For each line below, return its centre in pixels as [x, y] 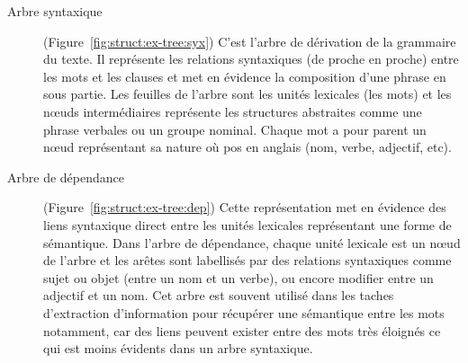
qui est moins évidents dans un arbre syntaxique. [178, 348]
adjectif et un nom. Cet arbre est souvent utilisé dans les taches [219, 295]
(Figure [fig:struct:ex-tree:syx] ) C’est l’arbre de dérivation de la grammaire [250, 41]
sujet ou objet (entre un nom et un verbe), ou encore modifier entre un [238, 277]
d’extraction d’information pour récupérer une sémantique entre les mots [244, 312]
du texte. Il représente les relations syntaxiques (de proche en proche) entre [251, 59]
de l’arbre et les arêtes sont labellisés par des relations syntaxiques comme [247, 260]
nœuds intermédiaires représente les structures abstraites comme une [233, 111]
